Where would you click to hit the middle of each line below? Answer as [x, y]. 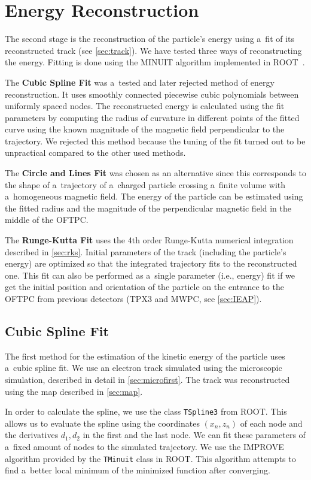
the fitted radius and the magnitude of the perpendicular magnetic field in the [148, 208]
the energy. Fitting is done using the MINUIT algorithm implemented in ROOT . [155, 62]
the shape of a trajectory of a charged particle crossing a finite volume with [145, 184]
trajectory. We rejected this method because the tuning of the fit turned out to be [155, 141]
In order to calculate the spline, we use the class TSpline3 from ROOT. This [146, 411]
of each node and [271, 423]
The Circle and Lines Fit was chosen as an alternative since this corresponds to [155, 173]
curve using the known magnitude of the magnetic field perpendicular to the [145, 129]
